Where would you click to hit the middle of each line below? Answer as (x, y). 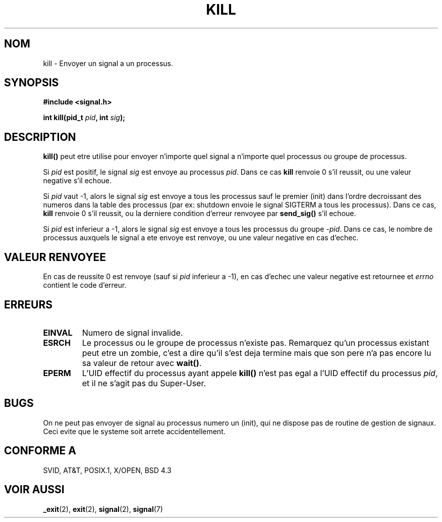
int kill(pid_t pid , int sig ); (84, 118)
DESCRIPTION (40, 137)
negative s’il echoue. (77, 181)
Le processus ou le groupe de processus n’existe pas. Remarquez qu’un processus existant (256, 343)
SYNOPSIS (32, 83)
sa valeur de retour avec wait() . (142, 363)
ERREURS (29, 304)
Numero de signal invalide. (132, 332)
